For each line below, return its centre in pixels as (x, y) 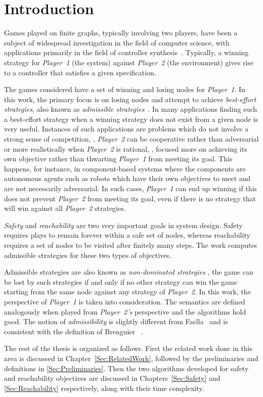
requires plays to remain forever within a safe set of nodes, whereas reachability (127, 235)
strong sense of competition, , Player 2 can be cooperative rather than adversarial (131, 139)
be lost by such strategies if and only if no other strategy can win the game (121, 281)
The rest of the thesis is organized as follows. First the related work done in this (128, 348)
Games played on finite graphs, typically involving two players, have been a (121, 33)
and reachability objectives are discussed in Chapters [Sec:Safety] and (112, 378)
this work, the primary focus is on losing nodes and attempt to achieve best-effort (130, 99)
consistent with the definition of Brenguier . (74, 331)
